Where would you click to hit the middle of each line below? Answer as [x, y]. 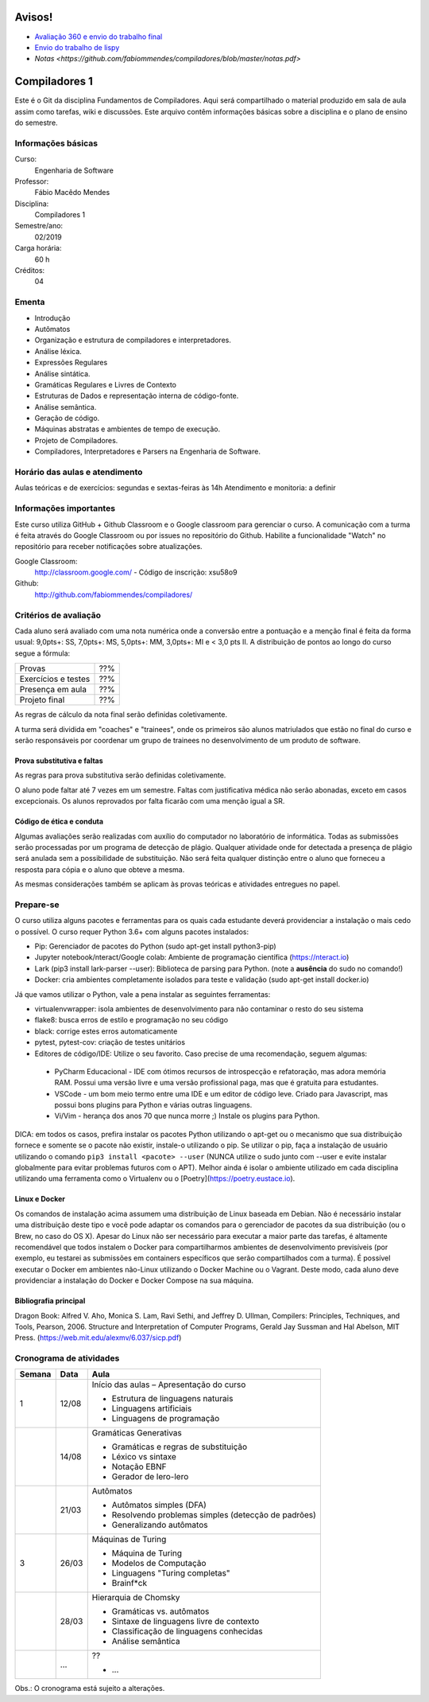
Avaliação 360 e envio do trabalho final [99, 37]
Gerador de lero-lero [150, 1477]
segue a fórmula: [43, 653]
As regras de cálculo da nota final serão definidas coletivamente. [121, 715]
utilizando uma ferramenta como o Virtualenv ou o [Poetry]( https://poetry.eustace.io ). [155, 1178]
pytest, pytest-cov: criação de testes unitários [110, 1042]
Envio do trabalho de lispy [77, 47]
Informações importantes [65, 508]
